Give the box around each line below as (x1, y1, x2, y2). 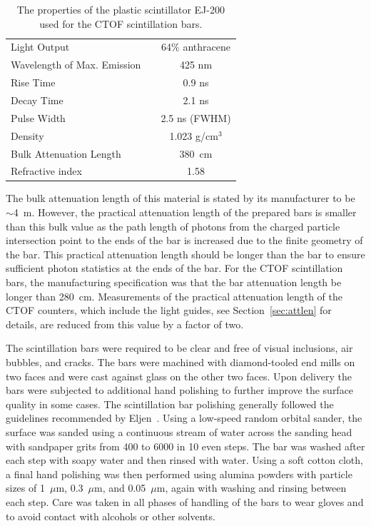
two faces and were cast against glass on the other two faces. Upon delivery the (6, 368, 352, 383)
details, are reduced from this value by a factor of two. (6, 316, 244, 331)
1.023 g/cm (169, 128, 218, 143)
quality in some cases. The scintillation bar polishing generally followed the (6, 396, 334, 411)
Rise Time (11, 75, 56, 90)
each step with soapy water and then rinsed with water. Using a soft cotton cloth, (6, 452, 363, 467)
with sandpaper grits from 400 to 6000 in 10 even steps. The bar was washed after (6, 438, 365, 453)
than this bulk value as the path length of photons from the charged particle (6, 218, 340, 233)
